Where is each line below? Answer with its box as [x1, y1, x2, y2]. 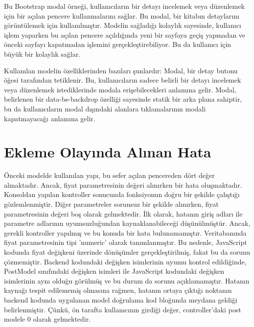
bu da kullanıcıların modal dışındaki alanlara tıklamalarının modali [4, 103, 206, 113]
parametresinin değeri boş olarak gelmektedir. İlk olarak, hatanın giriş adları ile [4, 208, 243, 218]
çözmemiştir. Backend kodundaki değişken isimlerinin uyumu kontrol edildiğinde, [4, 256, 247, 266]
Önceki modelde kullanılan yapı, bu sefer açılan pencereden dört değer [4, 170, 215, 180]
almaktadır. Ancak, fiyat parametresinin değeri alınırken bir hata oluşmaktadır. [4, 179, 242, 190]
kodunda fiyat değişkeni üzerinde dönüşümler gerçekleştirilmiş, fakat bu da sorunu [4, 247, 251, 257]
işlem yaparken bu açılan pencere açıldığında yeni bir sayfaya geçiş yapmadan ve [4, 29, 246, 40]
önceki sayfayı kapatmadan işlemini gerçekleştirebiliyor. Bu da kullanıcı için [4, 39, 231, 49]
